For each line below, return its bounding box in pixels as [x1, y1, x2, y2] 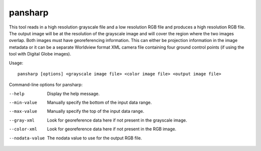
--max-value [9, 109, 37, 114]
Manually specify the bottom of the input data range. [47, 99, 152, 106]
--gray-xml [9, 117, 35, 123]
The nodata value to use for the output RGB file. [47, 135, 142, 141]
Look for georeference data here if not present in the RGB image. [47, 126, 176, 132]
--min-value [9, 100, 37, 106]
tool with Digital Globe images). [9, 51, 72, 57]
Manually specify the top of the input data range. [47, 109, 145, 114]
